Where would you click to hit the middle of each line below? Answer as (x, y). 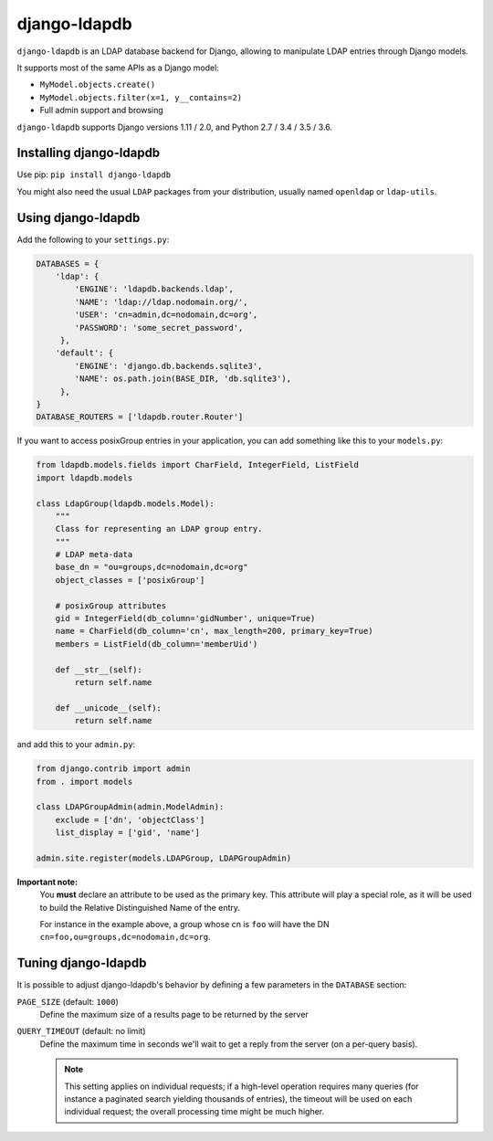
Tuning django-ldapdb (82, 963)
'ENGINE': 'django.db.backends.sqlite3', (168, 366)
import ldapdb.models (84, 478)
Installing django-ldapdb (89, 153)
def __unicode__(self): (108, 708)
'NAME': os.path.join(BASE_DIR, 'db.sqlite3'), (183, 379)
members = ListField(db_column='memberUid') (157, 644)
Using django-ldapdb (79, 218)
